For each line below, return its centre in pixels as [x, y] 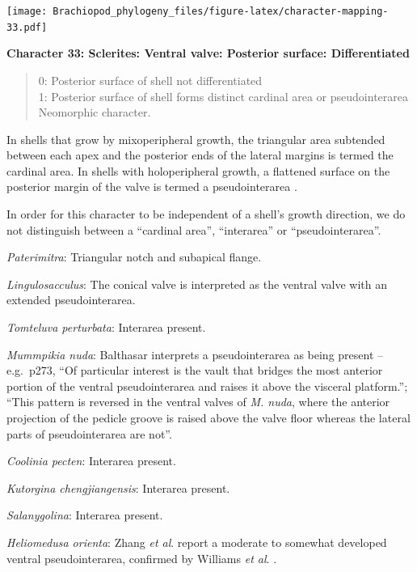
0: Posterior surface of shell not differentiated [150, 80]
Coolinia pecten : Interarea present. [91, 461]
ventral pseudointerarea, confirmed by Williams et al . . [142, 558]
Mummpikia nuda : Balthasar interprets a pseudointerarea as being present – [195, 354]
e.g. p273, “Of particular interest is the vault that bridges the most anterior [195, 370]
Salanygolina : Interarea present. [85, 515]
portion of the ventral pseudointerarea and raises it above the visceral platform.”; [207, 386]
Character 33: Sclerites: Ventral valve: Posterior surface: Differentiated [208, 53]
